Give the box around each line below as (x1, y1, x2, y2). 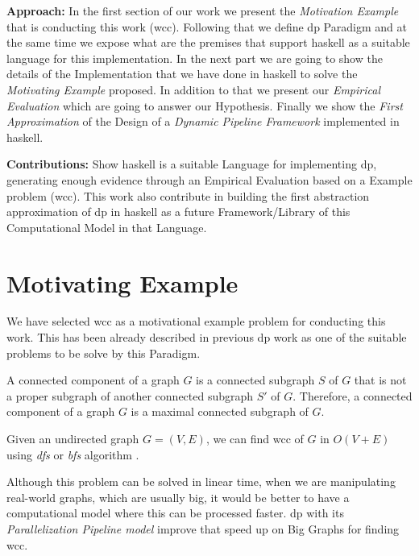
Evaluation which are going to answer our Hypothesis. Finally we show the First (6, 97, 403, 114)
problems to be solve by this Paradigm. (6, 344, 201, 361)
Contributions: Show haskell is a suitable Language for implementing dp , (6, 156, 377, 172)
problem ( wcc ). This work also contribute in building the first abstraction (6, 187, 370, 204)
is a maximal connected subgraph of (131, 403, 309, 420)
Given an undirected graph (6, 430, 139, 446)
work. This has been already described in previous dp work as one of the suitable (6, 329, 407, 346)
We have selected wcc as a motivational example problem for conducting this (6, 313, 386, 330)
